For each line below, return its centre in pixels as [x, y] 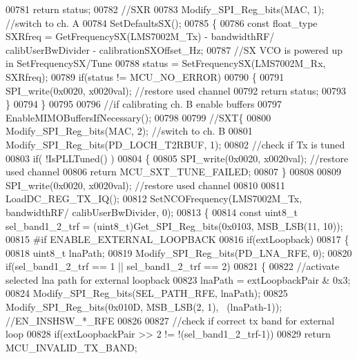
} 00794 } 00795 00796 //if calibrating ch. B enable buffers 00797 [144, 104]
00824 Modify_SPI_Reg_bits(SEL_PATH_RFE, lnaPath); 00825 [147, 293]
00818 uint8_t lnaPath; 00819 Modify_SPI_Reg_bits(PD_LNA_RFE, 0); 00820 [179, 252]
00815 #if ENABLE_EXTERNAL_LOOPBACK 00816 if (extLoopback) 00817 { [177, 239]
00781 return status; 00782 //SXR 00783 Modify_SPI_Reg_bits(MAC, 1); [165, 9]
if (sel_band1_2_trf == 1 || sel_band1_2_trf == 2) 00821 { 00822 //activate [173, 266]
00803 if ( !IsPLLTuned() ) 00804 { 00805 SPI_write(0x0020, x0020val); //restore [177, 158]
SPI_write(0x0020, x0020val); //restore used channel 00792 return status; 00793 [176, 90]
